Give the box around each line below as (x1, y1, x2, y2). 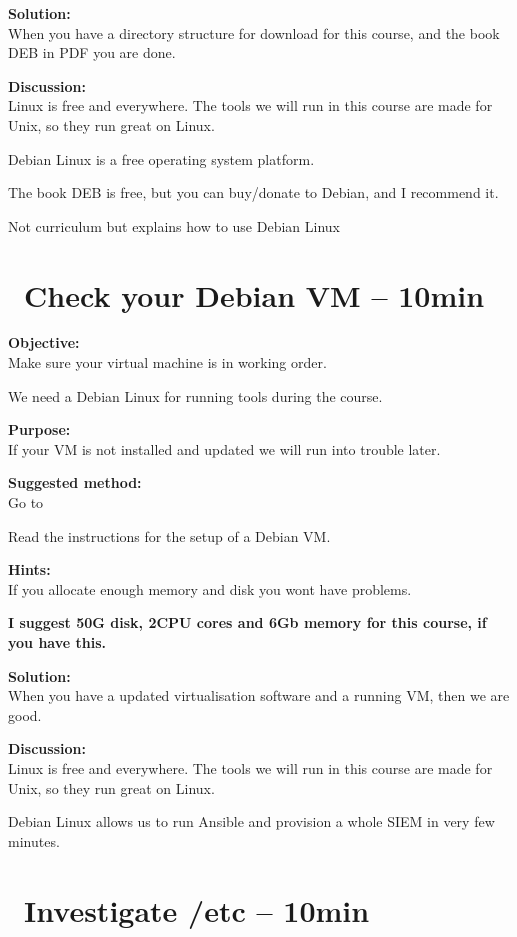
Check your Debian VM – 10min (24, 274, 485, 315)
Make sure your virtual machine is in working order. (8, 352, 327, 373)
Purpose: (8, 419, 71, 440)
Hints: (8, 559, 51, 580)
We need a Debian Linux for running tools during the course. (8, 385, 383, 406)
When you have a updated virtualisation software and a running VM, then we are (8, 685, 510, 706)
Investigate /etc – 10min (24, 889, 370, 930)
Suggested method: (8, 472, 142, 493)
